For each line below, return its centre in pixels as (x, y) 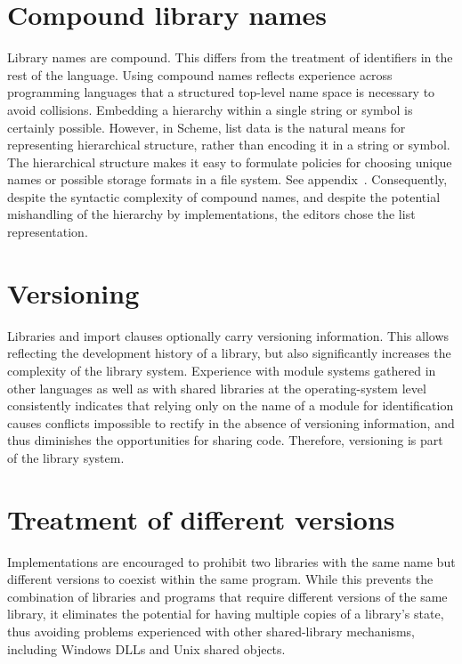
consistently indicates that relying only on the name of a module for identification (231, 405)
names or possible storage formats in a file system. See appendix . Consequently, (227, 179)
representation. (48, 232)
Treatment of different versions (201, 518)
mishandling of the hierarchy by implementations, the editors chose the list (211, 214)
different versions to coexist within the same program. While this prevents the (220, 579)
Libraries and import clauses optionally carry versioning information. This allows (228, 335)
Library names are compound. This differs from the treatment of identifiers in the (230, 57)
